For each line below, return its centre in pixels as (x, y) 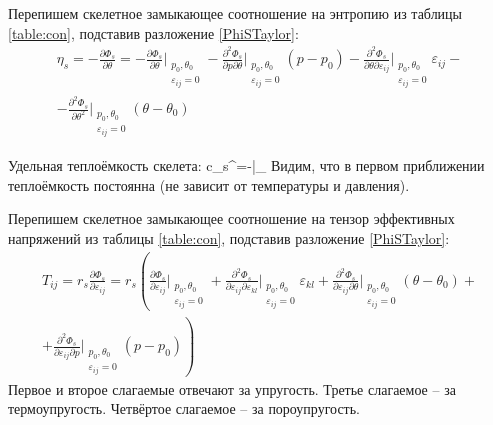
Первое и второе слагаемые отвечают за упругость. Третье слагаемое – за (232, 388)
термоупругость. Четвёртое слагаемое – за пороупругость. (184, 408)
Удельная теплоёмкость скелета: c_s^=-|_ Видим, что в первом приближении (246, 165)
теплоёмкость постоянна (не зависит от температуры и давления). (209, 184)
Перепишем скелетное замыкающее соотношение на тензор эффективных (231, 218)
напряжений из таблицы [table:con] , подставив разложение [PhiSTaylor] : (229, 238)
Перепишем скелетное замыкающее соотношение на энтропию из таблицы (235, 13)
